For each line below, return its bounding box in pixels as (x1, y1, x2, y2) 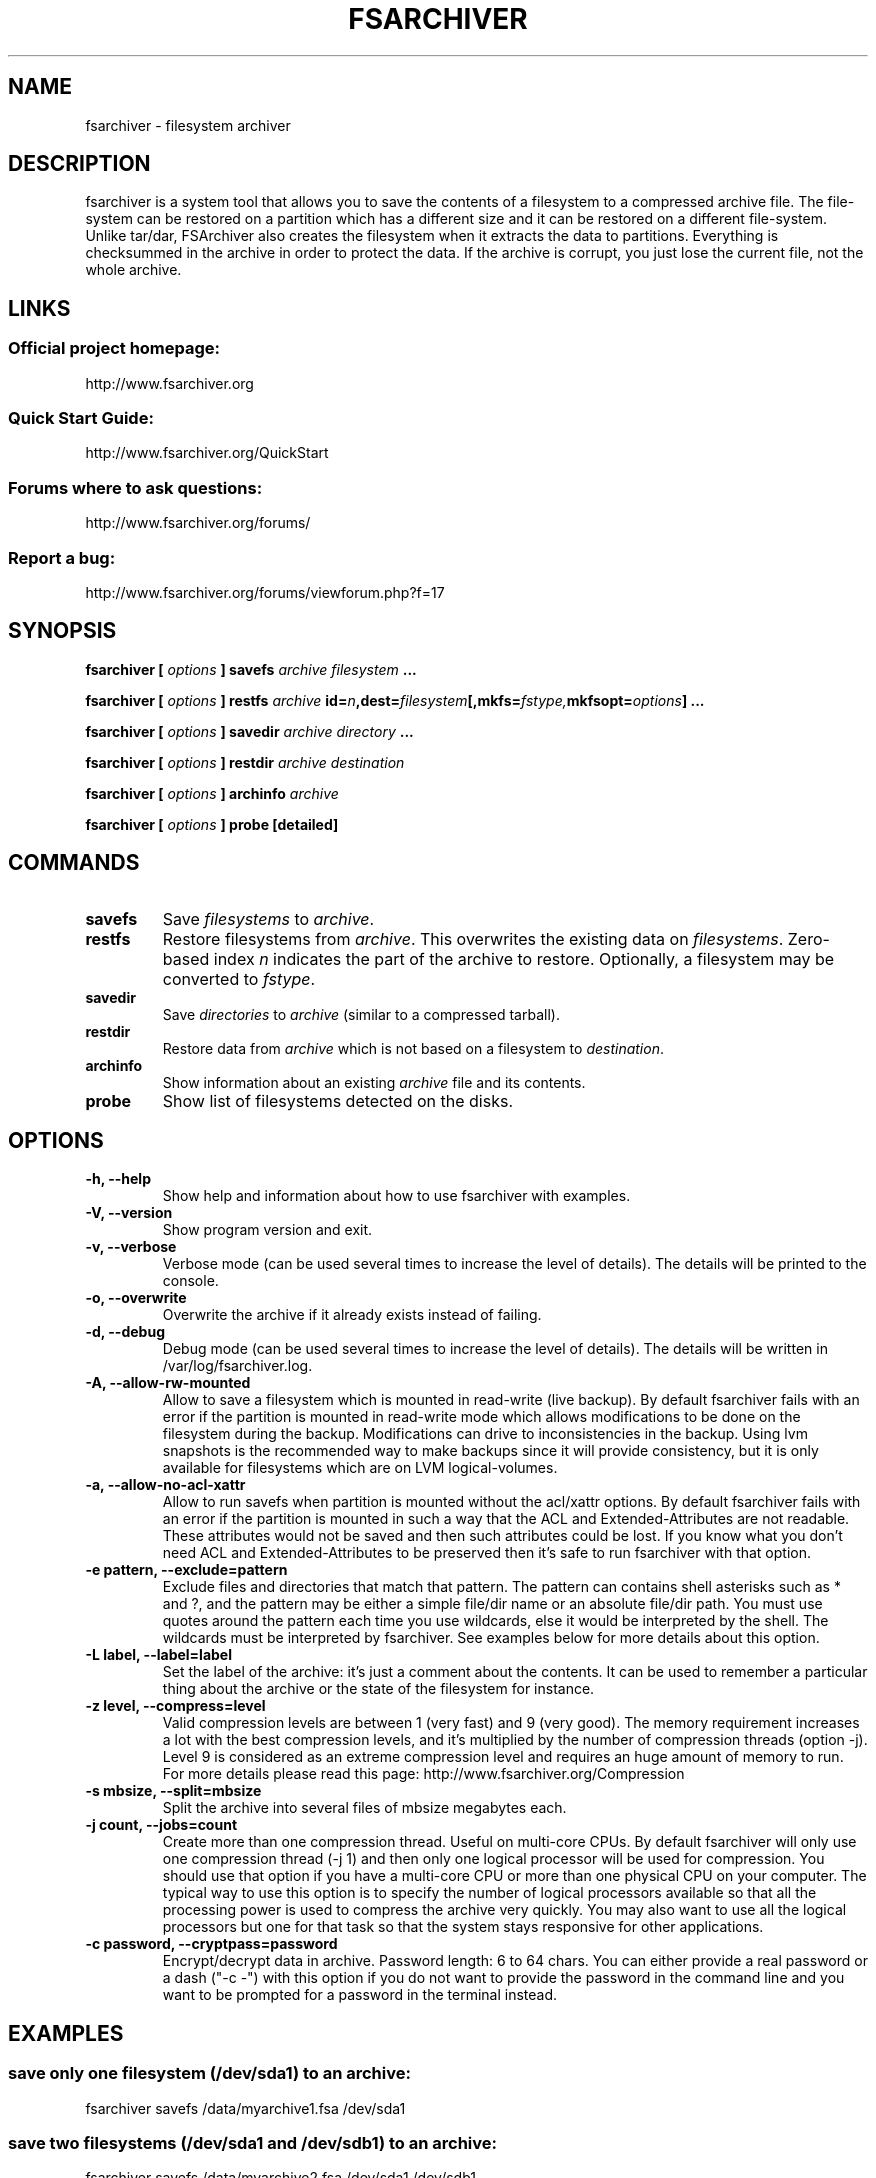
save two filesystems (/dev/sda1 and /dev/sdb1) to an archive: (8, 2133, 498, 2154)
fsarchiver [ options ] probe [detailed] (85, 815, 339, 833)
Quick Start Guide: (8, 408, 154, 429)
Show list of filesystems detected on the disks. (162, 1090, 513, 1111)
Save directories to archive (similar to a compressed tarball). (162, 1005, 560, 1023)
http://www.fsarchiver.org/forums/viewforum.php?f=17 (85, 583, 445, 601)
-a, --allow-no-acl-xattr (85, 1476, 246, 1494)
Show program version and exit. (162, 1221, 373, 1239)
